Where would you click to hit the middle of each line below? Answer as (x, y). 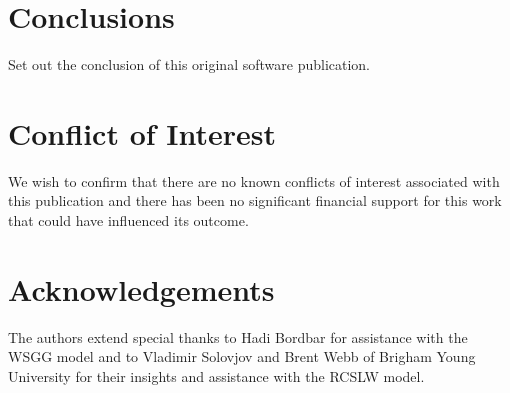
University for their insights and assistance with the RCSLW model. (216, 375)
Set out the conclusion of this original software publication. (189, 64)
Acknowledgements (141, 288)
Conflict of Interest (142, 132)
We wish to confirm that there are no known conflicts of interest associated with (254, 180)
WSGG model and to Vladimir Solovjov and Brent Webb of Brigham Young (242, 356)
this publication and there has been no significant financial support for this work (255, 200)
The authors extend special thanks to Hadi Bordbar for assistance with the (238, 336)
